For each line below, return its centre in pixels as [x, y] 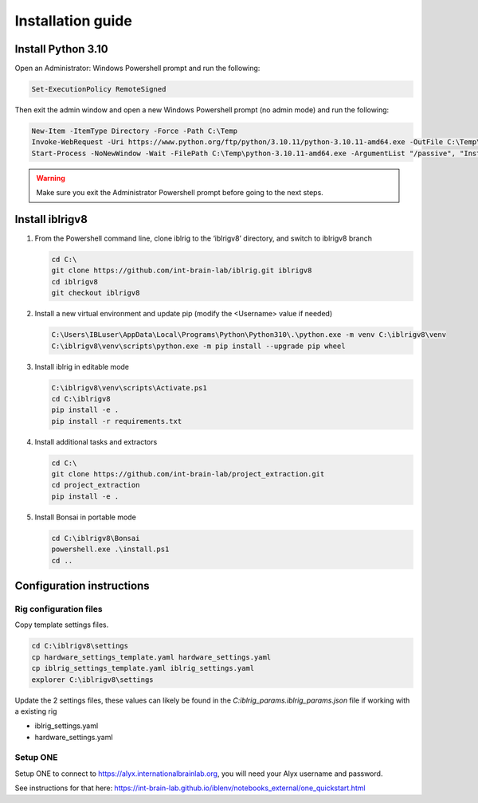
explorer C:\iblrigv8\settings [93, 680]
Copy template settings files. [62, 625]
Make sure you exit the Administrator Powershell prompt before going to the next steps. [180, 193]
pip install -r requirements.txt [117, 421]
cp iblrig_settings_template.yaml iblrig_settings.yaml [143, 668]
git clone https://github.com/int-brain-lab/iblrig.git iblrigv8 [182, 270]
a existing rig [36, 711]
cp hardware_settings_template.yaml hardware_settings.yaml [151, 657]
